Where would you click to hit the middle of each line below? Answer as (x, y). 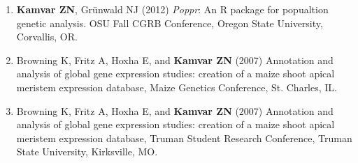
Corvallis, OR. (47, 37)
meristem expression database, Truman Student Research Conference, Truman (184, 138)
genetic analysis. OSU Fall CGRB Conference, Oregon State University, (170, 23)
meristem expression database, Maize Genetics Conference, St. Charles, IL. (177, 87)
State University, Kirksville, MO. (87, 152)
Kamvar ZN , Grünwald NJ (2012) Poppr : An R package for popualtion (172, 9)
